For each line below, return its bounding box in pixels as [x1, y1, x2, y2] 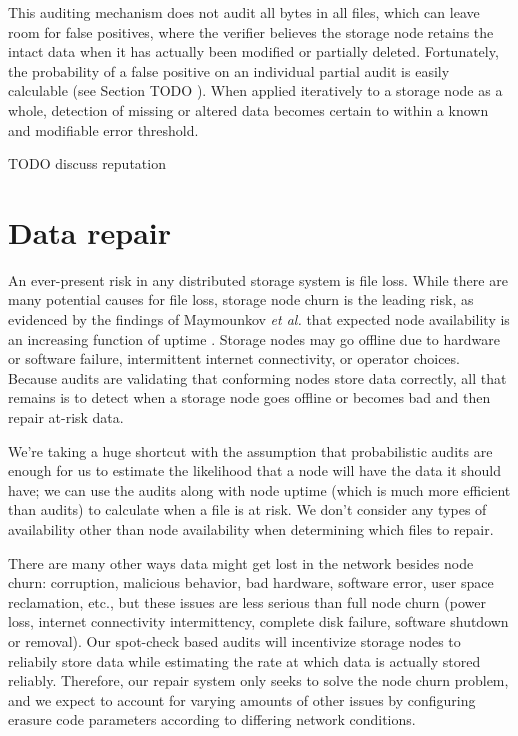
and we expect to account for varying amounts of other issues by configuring [8, 689, 476, 710]
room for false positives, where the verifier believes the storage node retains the [8, 21, 494, 42]
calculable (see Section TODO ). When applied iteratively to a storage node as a [8, 80, 503, 101]
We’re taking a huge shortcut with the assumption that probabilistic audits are [8, 440, 493, 461]
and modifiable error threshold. [8, 119, 199, 140]
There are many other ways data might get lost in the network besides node [8, 552, 474, 573]
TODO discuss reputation [8, 153, 166, 174]
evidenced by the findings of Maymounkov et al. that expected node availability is [8, 309, 510, 330]
